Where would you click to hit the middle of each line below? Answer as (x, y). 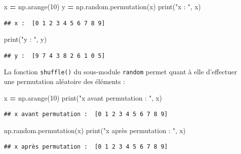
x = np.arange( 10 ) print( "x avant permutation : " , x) (83, 97)
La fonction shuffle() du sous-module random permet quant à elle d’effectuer (120, 72)
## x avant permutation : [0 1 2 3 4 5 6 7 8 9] (86, 114)
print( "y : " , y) (25, 39)
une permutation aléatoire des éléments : (65, 81)
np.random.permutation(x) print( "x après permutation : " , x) (95, 130)
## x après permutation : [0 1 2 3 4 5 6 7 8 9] (86, 147)
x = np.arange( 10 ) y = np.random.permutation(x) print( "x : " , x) (102, 6)
